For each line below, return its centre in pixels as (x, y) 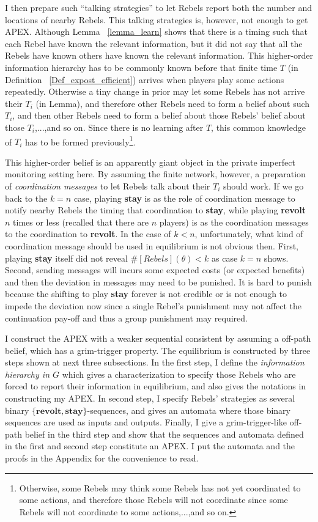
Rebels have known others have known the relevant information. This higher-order (159, 55)
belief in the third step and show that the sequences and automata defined (164, 434)
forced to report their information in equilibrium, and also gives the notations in (156, 386)
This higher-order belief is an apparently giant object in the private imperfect (150, 162)
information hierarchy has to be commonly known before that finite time (141, 67)
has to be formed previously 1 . (80, 141)
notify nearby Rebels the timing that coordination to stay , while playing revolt (156, 210)
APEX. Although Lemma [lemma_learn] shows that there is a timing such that (156, 31)
